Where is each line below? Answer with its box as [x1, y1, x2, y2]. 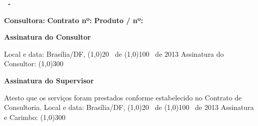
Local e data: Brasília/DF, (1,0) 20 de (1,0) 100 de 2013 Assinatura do [4, 48, 224, 59]
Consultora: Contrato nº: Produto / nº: [4, 15, 143, 25]
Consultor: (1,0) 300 [4, 58, 64, 69]
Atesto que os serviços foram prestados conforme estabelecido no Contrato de [4, 92, 242, 102]
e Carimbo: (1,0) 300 [4, 111, 66, 122]
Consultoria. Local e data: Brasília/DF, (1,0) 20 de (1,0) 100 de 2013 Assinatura [4, 102, 254, 112]
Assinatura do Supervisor [4, 75, 94, 85]
